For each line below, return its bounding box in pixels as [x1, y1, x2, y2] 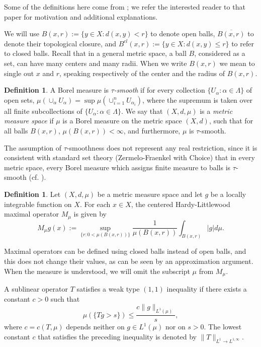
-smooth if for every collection [114, 85, 205, 95]
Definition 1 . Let [4, 188, 61, 199]
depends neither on [66, 321, 125, 332]
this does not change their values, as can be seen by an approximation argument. [4, 256, 253, 266]
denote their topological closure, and [4, 38, 117, 48]
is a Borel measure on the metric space [62, 115, 182, 126]
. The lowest [204, 321, 242, 332]
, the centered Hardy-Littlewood [131, 198, 230, 209]
